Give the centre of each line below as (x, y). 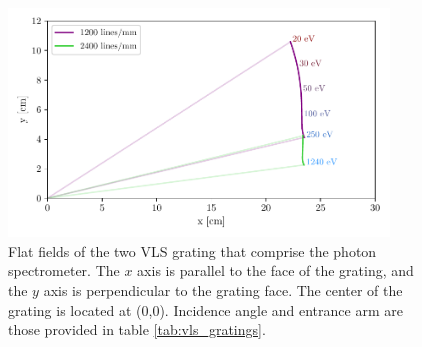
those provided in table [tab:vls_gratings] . (137, 329)
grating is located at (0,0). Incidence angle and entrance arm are (205, 309)
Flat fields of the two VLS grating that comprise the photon (192, 250)
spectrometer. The (64, 270)
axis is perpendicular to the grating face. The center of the (223, 289)
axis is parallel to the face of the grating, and (275, 270)
